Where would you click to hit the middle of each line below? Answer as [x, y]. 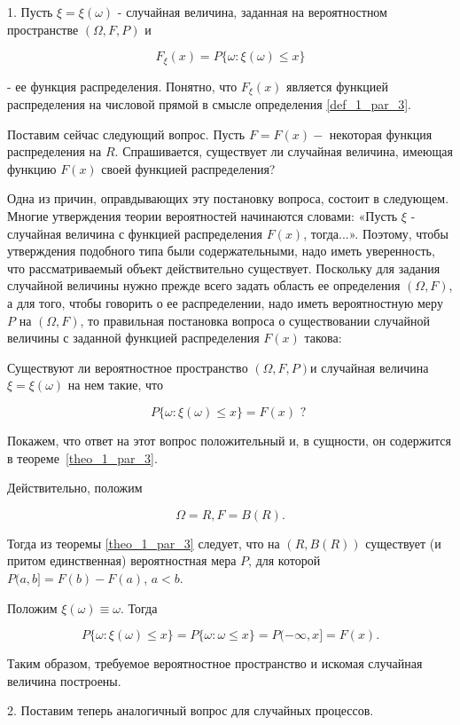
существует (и [403, 543]
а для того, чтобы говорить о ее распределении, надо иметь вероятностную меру [225, 303]
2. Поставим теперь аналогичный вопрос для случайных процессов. [191, 710]
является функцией [337, 86]
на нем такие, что [115, 385]
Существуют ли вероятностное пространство [128, 367]
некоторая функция [381, 134]
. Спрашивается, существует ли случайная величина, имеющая [284, 151]
